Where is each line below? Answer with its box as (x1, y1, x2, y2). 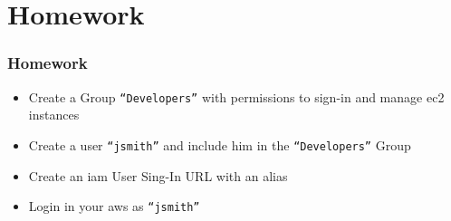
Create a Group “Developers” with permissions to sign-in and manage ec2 (28, 87, 445, 106)
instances (28, 105, 80, 124)
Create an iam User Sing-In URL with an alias (28, 166, 288, 185)
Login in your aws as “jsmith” (28, 197, 200, 216)
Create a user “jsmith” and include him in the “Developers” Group (28, 135, 411, 154)
